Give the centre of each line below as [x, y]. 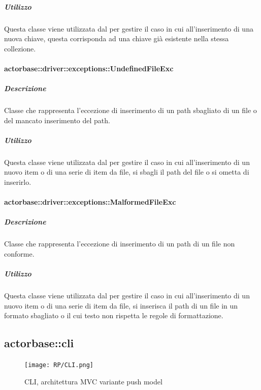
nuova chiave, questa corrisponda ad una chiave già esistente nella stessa [117, 38]
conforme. [19, 253]
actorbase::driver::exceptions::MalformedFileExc [90, 202]
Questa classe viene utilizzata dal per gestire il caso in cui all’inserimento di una [129, 28]
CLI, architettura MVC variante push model [93, 381]
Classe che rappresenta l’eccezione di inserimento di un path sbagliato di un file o [130, 110]
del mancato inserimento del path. [57, 120]
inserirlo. [18, 182]
